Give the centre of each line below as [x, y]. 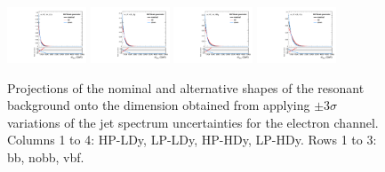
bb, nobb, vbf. [46, 156]
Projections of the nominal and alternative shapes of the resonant [186, 87]
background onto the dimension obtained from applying [159, 105]
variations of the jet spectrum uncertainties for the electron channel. [193, 122]
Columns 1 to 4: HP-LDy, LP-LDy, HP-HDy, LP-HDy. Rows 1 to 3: [192, 140]
